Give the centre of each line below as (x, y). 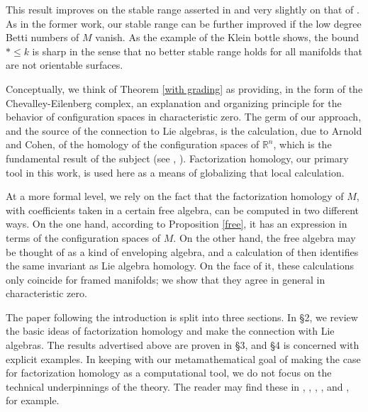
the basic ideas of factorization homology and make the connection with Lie (170, 331)
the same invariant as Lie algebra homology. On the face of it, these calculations (180, 266)
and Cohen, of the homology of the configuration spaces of (133, 144)
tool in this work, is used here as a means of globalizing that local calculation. (175, 172)
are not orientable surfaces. (65, 65)
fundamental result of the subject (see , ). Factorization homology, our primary (177, 158)
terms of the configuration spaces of (83, 237)
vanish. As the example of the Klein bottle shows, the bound (227, 37)
